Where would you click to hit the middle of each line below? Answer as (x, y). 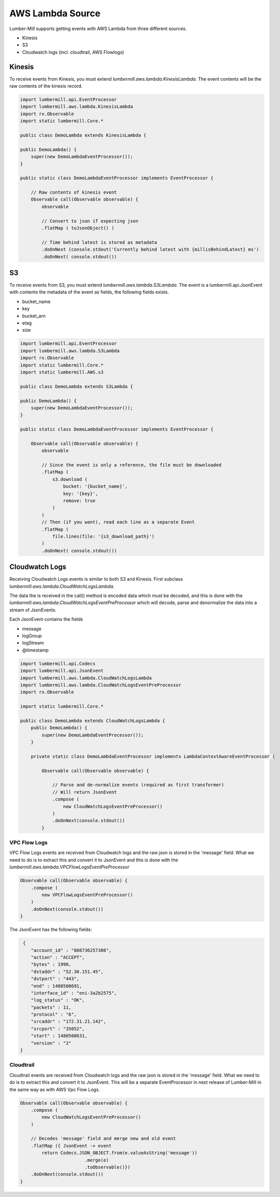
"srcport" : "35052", (58, 1029)
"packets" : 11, (51, 1007)
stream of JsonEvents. (33, 610)
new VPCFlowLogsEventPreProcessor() (87, 895)
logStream (33, 643)
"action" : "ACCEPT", (58, 957)
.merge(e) (96, 1160)
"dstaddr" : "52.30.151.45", (67, 971)
